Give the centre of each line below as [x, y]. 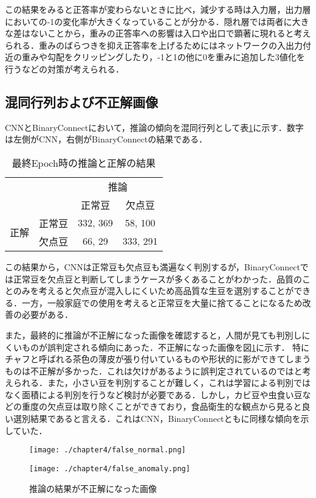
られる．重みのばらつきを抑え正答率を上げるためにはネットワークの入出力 [154, 45]
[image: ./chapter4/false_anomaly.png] [110, 468]
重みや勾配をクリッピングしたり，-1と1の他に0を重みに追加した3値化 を [163, 57]
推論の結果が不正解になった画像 [93, 488]
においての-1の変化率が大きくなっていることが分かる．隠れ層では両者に [149, 21]
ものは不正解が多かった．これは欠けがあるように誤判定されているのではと [154, 370]
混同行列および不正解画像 [81, 101]
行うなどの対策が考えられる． [64, 68]
